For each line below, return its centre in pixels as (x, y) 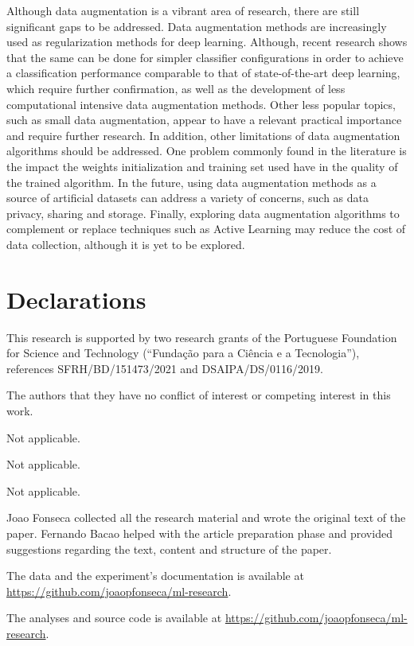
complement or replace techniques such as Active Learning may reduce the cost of (206, 229)
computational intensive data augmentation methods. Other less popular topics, (201, 104)
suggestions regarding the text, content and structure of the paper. (169, 549)
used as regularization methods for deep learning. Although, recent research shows (207, 42)
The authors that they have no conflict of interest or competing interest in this (199, 395)
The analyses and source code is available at (114, 618)
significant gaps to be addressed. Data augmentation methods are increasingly (197, 26)
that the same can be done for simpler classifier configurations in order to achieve (205, 57)
